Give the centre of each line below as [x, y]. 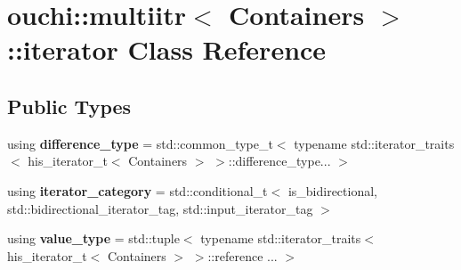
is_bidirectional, [332, 190]
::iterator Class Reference [167, 49]
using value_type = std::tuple [93, 238]
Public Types [69, 106]
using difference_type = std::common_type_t [140, 143]
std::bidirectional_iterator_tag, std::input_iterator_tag [160, 208]
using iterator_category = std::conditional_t [137, 190]
